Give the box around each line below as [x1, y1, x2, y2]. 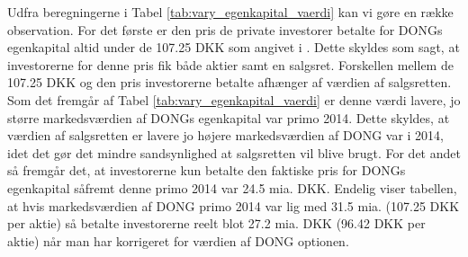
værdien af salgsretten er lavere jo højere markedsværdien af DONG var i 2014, [7, 126, 444, 145]
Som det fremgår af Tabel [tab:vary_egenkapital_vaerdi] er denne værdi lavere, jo [7, 90, 461, 109]
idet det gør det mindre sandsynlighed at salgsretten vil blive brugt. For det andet [7, 143, 461, 162]
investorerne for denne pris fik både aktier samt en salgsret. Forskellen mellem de [7, 55, 454, 74]
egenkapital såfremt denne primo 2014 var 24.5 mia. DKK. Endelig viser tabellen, [7, 178, 457, 197]
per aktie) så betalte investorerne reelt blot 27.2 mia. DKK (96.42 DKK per [7, 214, 426, 233]
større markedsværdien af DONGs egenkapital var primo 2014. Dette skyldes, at [7, 108, 450, 127]
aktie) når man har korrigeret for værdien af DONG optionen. [7, 231, 349, 250]
